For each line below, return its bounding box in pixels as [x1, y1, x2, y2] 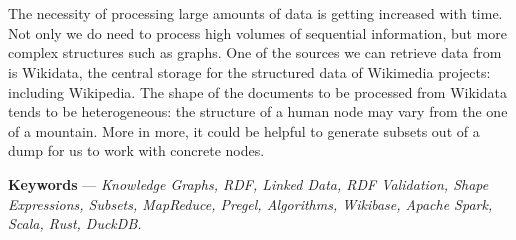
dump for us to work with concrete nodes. [8, 140, 265, 161]
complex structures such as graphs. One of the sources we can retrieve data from [8, 42, 502, 63]
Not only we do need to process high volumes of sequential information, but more [8, 22, 507, 43]
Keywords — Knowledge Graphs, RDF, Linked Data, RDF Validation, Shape [8, 173, 489, 194]
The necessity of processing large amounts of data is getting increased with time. [8, 3, 503, 24]
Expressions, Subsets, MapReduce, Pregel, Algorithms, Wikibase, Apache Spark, [8, 193, 493, 214]
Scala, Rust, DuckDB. [8, 213, 142, 234]
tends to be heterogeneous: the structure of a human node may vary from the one [8, 101, 508, 122]
